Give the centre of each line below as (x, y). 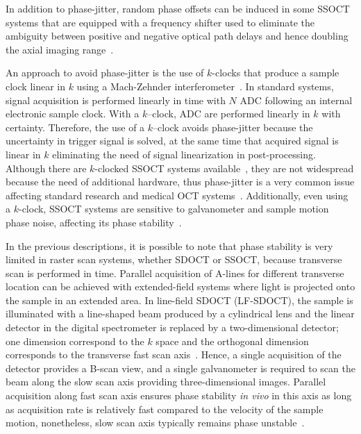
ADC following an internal (296, 100)
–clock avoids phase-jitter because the (233, 127)
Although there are (46, 168)
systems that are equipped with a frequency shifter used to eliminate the (160, 22)
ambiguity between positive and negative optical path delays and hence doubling (177, 36)
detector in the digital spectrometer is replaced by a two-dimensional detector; (172, 327)
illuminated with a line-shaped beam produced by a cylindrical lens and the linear (180, 314)
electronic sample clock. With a (73, 114)
